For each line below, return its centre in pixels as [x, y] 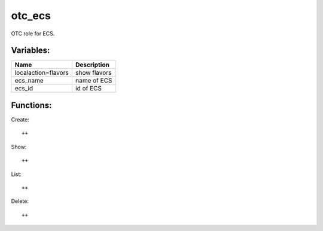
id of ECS [88, 89]
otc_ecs [31, 16]
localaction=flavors [42, 73]
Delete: [20, 201]
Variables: [31, 51]
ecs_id [24, 89]
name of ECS [94, 81]
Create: [20, 119]
